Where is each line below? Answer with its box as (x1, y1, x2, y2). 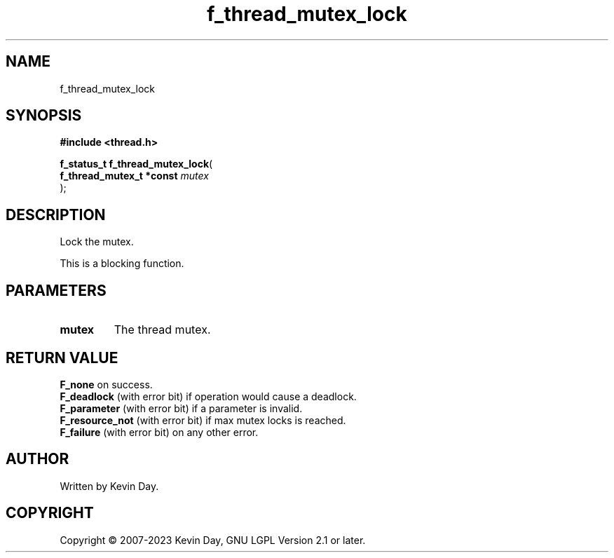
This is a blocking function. (60, 257, 184, 270)
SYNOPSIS (6, 107, 82, 125)
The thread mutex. (114, 322, 211, 337)
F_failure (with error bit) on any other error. (60, 426, 259, 438)
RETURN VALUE (6, 348, 118, 367)
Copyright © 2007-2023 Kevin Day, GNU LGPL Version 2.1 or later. (60, 533, 366, 546)
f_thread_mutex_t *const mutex (60, 170, 209, 182)
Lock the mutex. (60, 236, 134, 248)
